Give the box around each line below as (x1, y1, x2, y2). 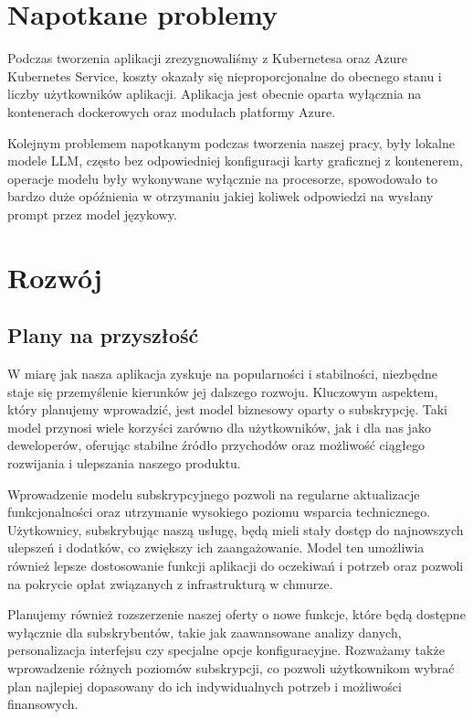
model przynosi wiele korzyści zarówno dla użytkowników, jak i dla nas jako (7, 417, 431, 436)
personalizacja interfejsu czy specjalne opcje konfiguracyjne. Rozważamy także (7, 640, 445, 660)
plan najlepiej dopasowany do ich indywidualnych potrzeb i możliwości (7, 676, 402, 695)
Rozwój (7, 258, 102, 295)
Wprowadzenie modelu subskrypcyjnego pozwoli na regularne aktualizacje (7, 484, 420, 503)
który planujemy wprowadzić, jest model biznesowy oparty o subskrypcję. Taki (7, 400, 447, 419)
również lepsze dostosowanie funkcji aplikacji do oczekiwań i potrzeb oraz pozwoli (7, 555, 464, 574)
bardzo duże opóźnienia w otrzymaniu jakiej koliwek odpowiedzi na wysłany (7, 187, 434, 206)
